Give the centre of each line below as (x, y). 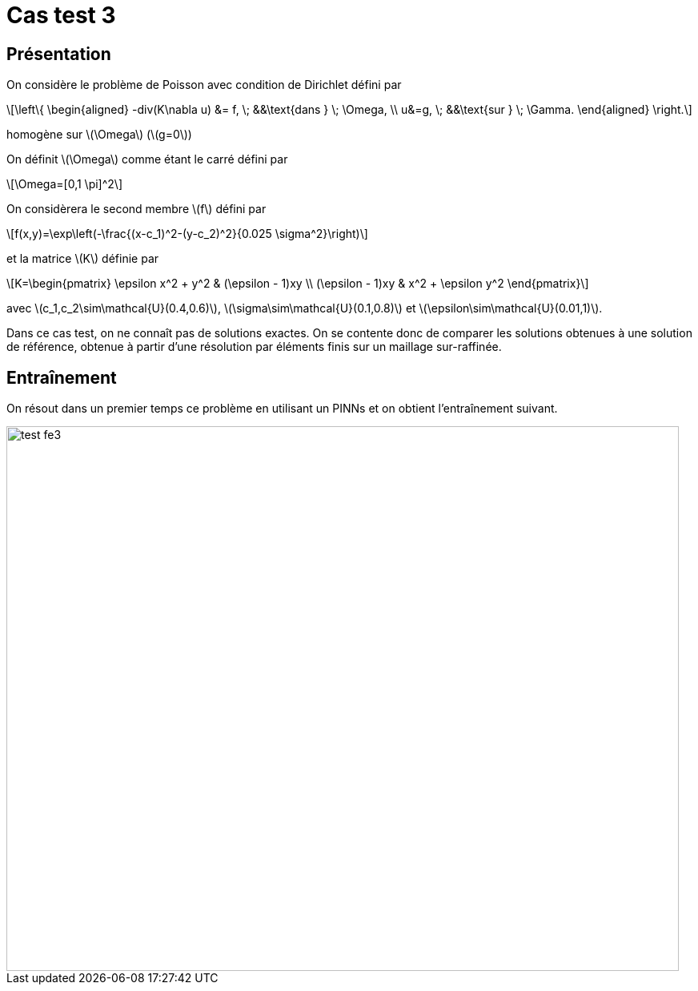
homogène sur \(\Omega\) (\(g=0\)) (99, 135)
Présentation (59, 54)
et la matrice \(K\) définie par (83, 259)
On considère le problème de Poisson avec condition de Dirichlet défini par (204, 85)
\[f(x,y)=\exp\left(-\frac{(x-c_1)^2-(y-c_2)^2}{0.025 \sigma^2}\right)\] (187, 234)
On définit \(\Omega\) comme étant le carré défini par (147, 159)
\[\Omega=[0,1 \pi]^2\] (64, 184)
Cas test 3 (61, 15)
